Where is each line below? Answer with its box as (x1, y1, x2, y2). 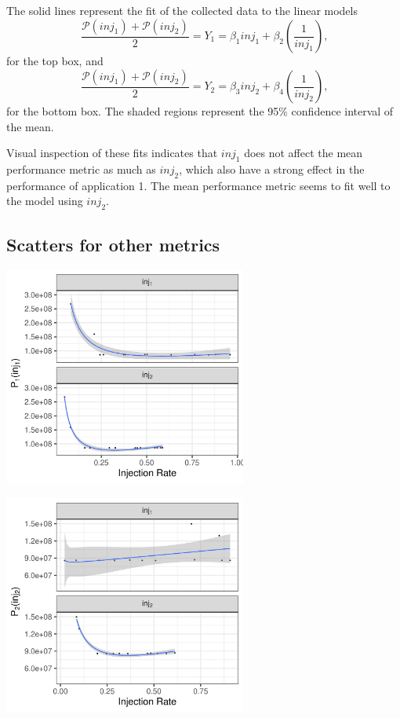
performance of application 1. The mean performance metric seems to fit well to (6, 177, 391, 193)
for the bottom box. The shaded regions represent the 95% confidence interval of (6, 103, 394, 119)
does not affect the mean (244, 145, 363, 161)
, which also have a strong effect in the (179, 161, 365, 178)
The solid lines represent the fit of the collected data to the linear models (6, 2, 358, 18)
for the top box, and (6, 53, 104, 69)
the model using (6, 192, 83, 209)
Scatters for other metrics (6, 232, 220, 256)
